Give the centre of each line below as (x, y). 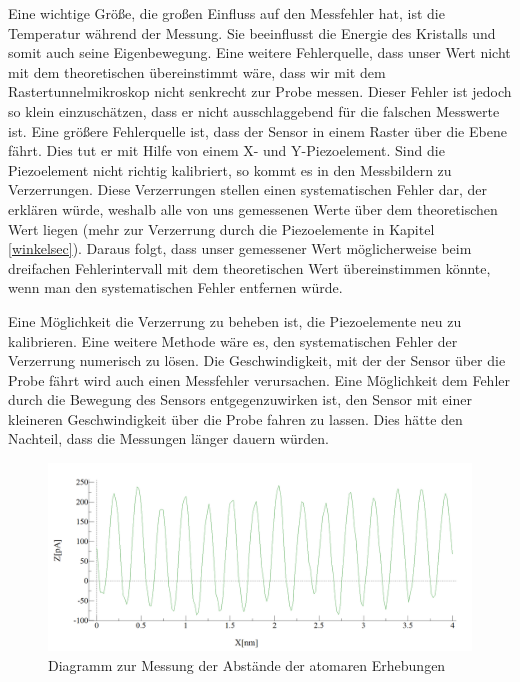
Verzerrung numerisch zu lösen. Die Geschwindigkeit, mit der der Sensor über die (257, 360)
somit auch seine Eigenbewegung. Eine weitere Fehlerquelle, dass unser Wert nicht (259, 52)
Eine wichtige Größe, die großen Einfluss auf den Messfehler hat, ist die (226, 13)
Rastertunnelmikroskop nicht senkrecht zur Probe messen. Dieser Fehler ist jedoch (260, 91)
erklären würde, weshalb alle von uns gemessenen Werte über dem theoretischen (253, 208)
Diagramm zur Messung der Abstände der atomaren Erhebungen (247, 664)
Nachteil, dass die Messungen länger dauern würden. (168, 438)
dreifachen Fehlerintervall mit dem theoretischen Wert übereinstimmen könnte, (249, 267)
